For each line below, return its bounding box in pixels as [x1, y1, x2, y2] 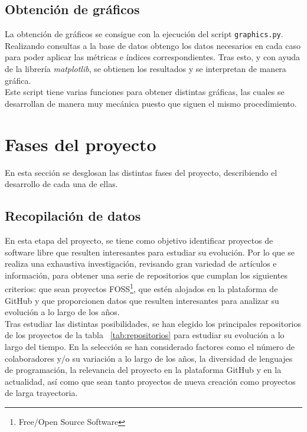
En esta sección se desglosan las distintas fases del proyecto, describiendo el [5, 166, 277, 178]
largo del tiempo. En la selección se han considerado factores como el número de [5, 340, 295, 352]
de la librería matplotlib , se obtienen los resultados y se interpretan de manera [5, 63, 286, 75]
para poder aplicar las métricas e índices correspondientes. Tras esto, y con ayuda [5, 51, 301, 63]
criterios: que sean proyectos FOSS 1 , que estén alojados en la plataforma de [5, 281, 278, 294]
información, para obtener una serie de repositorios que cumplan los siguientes [5, 269, 288, 281]
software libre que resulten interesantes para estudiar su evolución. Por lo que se [5, 246, 295, 258]
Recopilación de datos [5, 207, 141, 225]
